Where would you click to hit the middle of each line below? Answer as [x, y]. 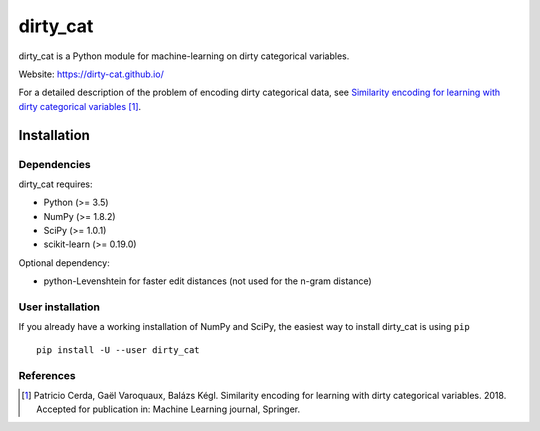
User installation [59, 307]
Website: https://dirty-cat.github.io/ [91, 74]
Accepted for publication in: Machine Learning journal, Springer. [168, 409]
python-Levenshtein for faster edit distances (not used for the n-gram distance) [207, 281]
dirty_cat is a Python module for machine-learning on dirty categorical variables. [184, 56]
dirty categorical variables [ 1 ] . [80, 106]
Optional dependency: [64, 262]
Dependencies [55, 164]
